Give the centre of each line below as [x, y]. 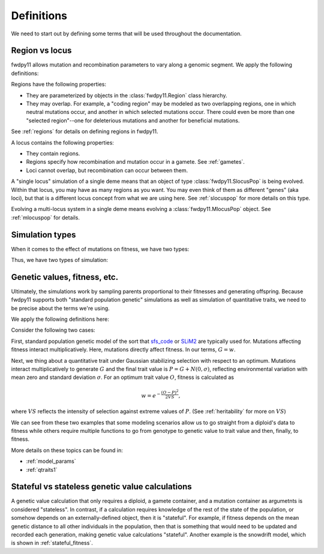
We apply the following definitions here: [60, 319]
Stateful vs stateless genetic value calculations [101, 487]
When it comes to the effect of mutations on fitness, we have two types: [100, 249]
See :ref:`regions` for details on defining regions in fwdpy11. [85, 131]
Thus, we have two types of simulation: [59, 260]
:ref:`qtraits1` [42, 469]
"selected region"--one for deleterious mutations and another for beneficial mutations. [133, 121]
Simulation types [43, 235]
